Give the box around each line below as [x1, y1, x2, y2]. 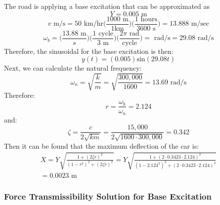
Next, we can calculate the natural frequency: [4, 63, 142, 73]
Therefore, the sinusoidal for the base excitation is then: [4, 45, 174, 56]
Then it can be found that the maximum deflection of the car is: [4, 140, 199, 151]
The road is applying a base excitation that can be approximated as [4, 1, 210, 11]
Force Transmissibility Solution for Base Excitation [4, 190, 212, 202]
